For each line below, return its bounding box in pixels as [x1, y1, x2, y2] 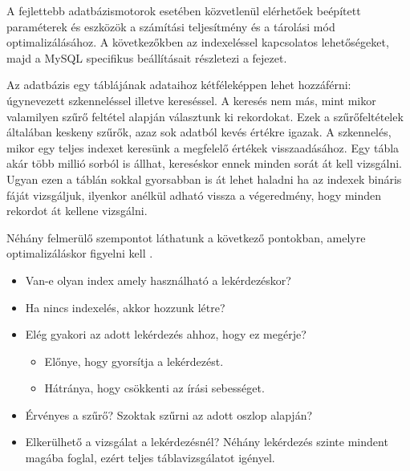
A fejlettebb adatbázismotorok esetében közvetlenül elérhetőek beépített [6, 2, 361, 18]
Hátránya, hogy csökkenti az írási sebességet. [44, 380, 265, 396]
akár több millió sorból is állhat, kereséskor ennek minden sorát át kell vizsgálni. [6, 155, 402, 172]
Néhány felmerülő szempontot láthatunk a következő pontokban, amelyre [6, 229, 366, 246]
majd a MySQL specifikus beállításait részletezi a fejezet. [6, 49, 287, 66]
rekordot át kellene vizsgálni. [6, 202, 148, 219]
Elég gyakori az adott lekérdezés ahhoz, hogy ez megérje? [25, 326, 306, 343]
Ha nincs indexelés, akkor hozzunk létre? [25, 298, 225, 315]
